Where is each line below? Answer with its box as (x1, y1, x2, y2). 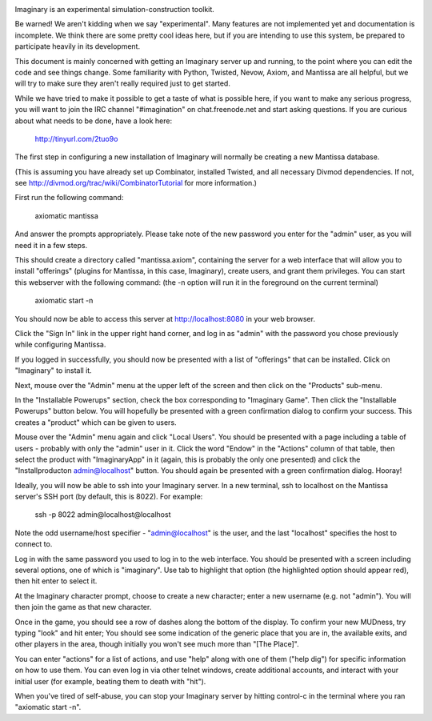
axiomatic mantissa (34, 210, 99, 220)
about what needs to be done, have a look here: (14, 116, 172, 126)
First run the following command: (14, 193, 124, 202)
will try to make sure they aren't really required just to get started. (14, 78, 231, 88)
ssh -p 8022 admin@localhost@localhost (34, 510, 171, 519)
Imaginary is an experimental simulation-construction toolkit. (14, 5, 215, 14)
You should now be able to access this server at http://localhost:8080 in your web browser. (14, 314, 316, 323)
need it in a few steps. (14, 240, 88, 250)
